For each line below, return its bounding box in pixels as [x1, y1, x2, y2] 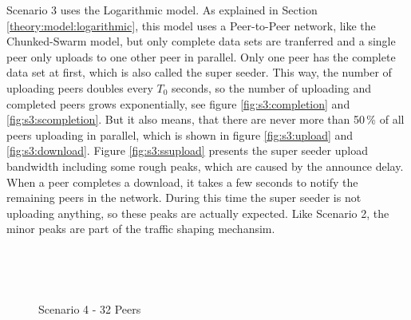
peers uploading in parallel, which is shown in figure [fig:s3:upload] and [6, 126, 354, 143]
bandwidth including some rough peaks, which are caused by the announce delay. [6, 157, 404, 174]
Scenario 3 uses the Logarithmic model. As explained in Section [6, 2, 318, 18]
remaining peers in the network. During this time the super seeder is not [6, 189, 362, 206]
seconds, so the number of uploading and [172, 79, 371, 96]
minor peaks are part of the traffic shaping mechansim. [6, 220, 275, 237]
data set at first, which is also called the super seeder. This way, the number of [6, 64, 392, 81]
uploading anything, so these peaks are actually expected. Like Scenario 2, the [6, 204, 389, 221]
